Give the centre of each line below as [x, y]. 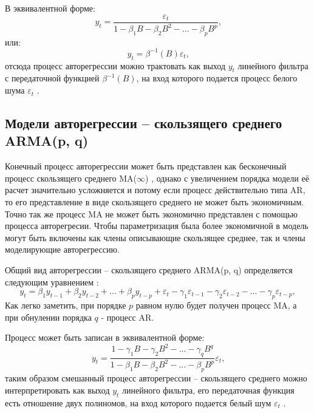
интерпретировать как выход [57, 390]
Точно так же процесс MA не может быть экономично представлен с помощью [151, 213]
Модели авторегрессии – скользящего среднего [144, 123]
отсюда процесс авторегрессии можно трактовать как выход [115, 65]
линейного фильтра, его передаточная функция [208, 390]
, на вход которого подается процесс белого [217, 78]
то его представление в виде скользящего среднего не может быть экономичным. [155, 202]
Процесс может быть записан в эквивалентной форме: [105, 337]
